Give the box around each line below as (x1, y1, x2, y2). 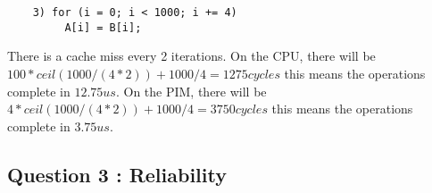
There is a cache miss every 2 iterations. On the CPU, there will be (7, 46, 376, 65)
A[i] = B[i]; (64, 21, 142, 34)
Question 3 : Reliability (7, 160, 227, 188)
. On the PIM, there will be (115, 81, 267, 100)
